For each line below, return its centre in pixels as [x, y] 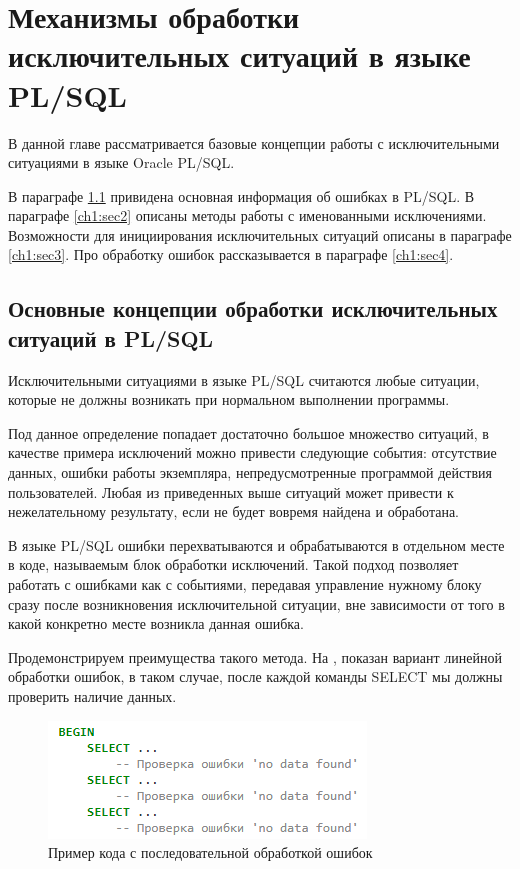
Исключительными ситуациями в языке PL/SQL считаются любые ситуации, [244, 379]
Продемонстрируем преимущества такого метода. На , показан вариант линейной [255, 656]
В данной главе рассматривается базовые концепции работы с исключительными [254, 142]
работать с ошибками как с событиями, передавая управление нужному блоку [245, 584]
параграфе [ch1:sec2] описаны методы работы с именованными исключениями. [247, 215]
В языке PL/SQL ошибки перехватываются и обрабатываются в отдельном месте [256, 544]
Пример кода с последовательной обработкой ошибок [210, 852]
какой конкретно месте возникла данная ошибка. [156, 623]
